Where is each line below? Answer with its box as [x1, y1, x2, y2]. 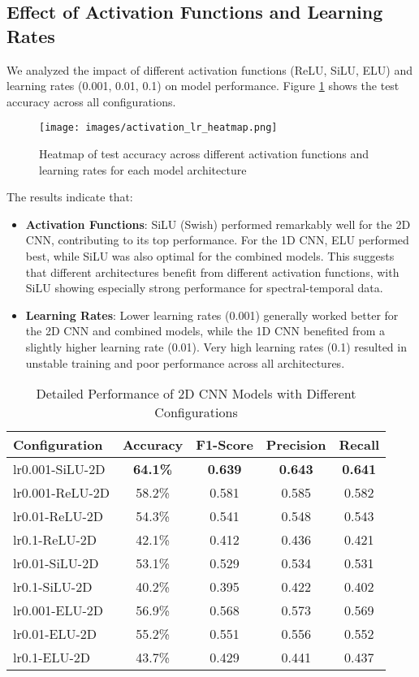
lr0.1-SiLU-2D [13, 577, 93, 597]
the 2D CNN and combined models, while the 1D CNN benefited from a [25, 322, 386, 339]
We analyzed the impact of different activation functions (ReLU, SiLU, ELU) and [6, 61, 413, 78]
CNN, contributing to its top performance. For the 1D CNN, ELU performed [25, 231, 409, 248]
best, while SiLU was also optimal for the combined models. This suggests [25, 248, 395, 264]
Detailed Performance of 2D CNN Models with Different [36, 384, 356, 403]
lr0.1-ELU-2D [13, 648, 90, 667]
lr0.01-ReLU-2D [13, 507, 103, 526]
